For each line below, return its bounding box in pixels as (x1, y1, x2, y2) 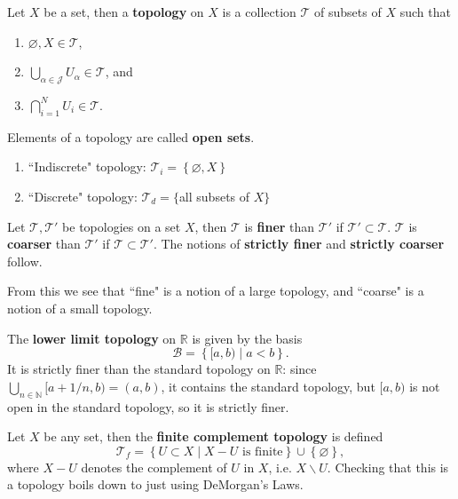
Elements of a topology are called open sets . (7, 127, 255, 146)
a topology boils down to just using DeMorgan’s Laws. (7, 475, 304, 494)
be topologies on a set (62, 217, 181, 235)
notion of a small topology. (7, 298, 153, 317)
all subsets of (178, 186, 250, 205)
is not (409, 376, 440, 395)
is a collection (222, 3, 296, 20)
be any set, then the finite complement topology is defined (43, 427, 383, 446)
